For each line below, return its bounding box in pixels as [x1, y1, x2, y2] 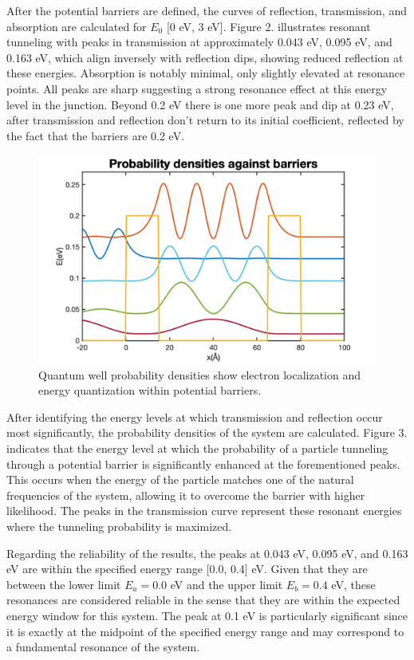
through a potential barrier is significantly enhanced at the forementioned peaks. [6, 455, 400, 472]
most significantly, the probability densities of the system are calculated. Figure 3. [6, 424, 408, 441]
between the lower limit [6, 576, 121, 592]
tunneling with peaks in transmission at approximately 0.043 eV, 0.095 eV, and [6, 33, 392, 50]
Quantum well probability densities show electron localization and [38, 366, 361, 383]
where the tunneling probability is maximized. [6, 517, 232, 534]
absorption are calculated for [6, 18, 147, 34]
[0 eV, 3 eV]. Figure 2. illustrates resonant [166, 18, 371, 34]
